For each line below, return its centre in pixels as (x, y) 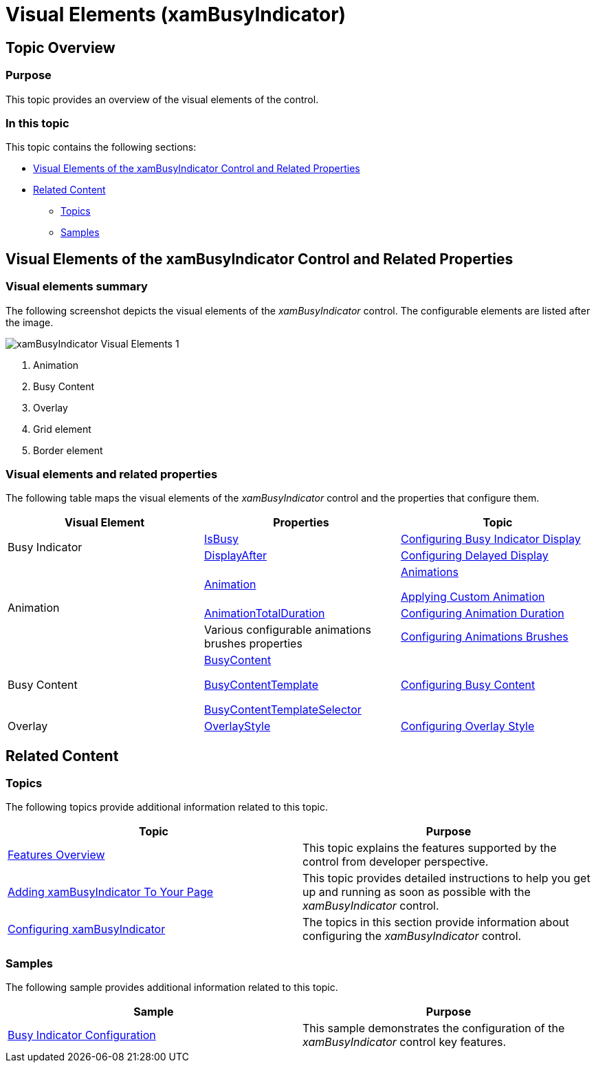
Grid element (62, 429)
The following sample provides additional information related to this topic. (172, 987)
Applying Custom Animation (473, 597)
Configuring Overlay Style (467, 726)
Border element (68, 450)
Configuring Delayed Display (474, 556)
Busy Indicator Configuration (82, 1035)
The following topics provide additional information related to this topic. (167, 807)
